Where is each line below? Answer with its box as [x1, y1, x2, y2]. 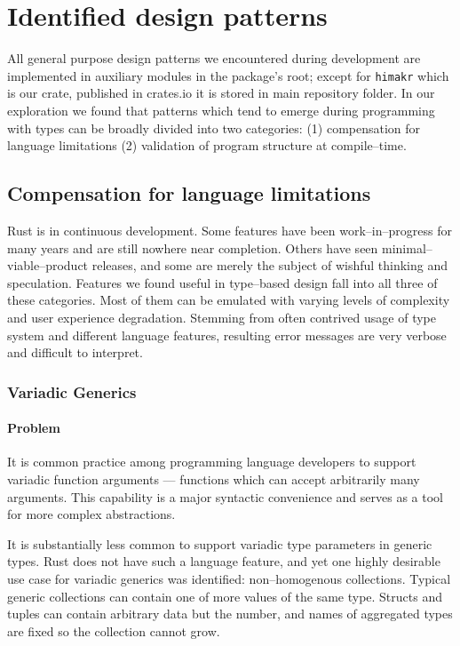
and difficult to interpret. [7, 343, 143, 362]
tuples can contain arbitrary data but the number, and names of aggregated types [7, 604, 453, 623]
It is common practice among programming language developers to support [7, 452, 416, 471]
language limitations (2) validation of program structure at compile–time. [7, 136, 407, 155]
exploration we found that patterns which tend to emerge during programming [7, 100, 435, 119]
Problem [7, 419, 60, 437]
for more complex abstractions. [7, 505, 176, 523]
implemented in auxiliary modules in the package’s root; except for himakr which [7, 66, 449, 84]
